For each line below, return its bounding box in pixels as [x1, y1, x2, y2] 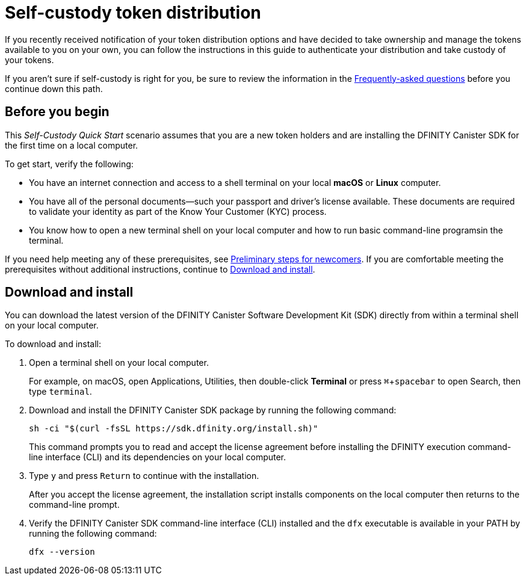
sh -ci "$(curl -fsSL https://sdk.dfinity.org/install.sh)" [29, 424, 318, 434]
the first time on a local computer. [5, 140, 138, 150]
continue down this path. [5, 83, 103, 94]
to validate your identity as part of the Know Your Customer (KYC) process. [29, 206, 327, 217]
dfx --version [29, 547, 95, 557]
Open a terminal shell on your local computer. [29, 357, 209, 368]
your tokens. [5, 54, 54, 65]
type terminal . [29, 386, 92, 397]
